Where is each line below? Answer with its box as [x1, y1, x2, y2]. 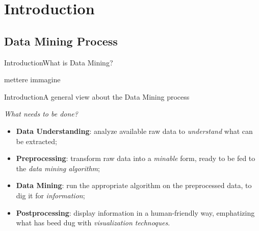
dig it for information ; [16, 190, 85, 200]
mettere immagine [4, 74, 61, 85]
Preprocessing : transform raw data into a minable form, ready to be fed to [16, 153, 255, 164]
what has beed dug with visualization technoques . [16, 217, 170, 228]
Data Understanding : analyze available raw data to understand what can [16, 125, 253, 136]
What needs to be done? [4, 108, 78, 119]
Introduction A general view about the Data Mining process [4, 91, 190, 102]
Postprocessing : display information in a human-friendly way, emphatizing [16, 207, 255, 218]
